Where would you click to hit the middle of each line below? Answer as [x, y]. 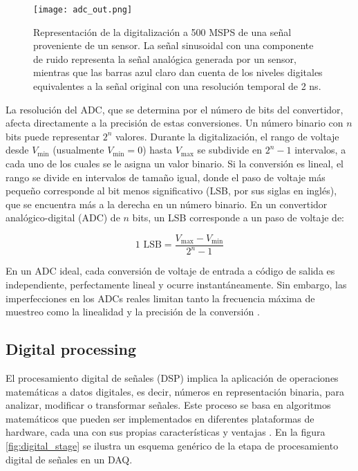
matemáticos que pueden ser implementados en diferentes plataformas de [160, 418]
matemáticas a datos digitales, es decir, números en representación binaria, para [175, 391]
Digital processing [71, 349]
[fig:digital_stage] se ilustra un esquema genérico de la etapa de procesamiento [172, 445]
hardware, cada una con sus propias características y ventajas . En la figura [166, 432]
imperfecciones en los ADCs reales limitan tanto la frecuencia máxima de [160, 298]
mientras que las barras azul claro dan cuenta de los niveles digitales [178, 72]
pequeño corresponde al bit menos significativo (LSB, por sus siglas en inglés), [171, 191]
